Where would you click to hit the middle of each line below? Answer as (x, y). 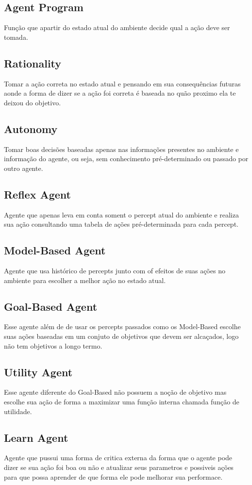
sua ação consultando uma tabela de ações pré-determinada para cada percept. (121, 224)
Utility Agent (38, 372)
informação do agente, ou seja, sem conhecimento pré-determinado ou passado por (126, 159)
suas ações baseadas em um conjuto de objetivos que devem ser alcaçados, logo (121, 336)
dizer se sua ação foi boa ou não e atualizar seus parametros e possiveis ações (119, 467)
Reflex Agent (37, 194)
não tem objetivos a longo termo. (53, 345)
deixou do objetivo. (33, 102)
